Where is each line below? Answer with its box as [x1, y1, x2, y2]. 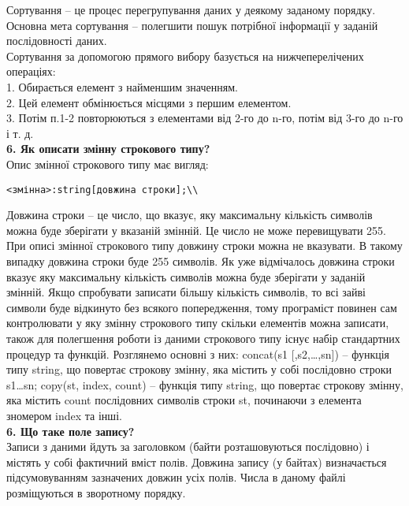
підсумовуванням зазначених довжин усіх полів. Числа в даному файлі [6, 469, 346, 486]
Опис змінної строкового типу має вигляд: [6, 155, 209, 172]
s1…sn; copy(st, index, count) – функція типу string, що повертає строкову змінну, [6, 376, 403, 393]
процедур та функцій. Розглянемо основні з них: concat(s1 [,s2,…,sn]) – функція [6, 345, 390, 362]
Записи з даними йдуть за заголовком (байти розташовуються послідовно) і [6, 438, 370, 455]
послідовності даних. [6, 32, 107, 49]
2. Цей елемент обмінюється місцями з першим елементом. [6, 94, 292, 110]
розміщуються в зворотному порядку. [6, 484, 186, 500]
